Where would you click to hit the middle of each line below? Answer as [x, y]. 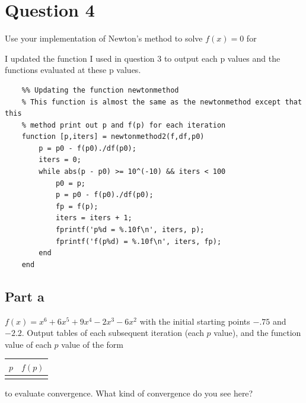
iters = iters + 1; [94, 218]
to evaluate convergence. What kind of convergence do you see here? [129, 393]
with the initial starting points [195, 321]
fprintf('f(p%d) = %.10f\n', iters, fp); [138, 241]
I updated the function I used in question [80, 58]
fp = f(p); [77, 206]
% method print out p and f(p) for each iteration [124, 125]
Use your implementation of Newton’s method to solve [104, 38]
